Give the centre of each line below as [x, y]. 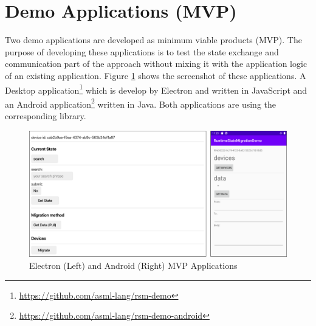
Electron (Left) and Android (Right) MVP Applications [133, 265]
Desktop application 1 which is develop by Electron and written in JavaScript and [156, 89]
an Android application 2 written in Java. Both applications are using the [141, 103]
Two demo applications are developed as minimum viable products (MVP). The [153, 40]
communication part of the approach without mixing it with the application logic [156, 64]
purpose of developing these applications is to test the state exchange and [142, 51]
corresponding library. [46, 116]
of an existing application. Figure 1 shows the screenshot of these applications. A [156, 75]
